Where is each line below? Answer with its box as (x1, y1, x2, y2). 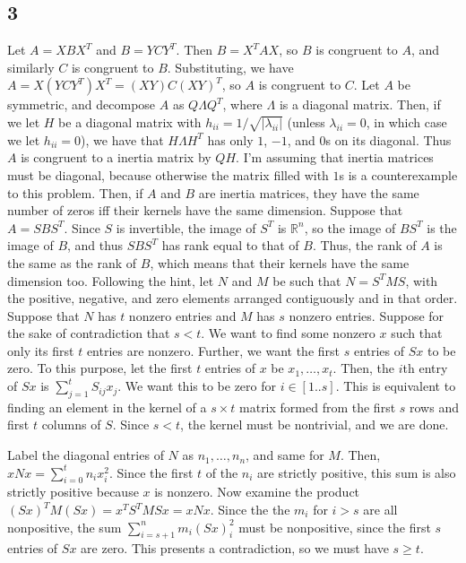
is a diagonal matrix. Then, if (279, 95, 441, 114)
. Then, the (332, 359, 395, 377)
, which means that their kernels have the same (150, 253, 410, 272)
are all (363, 500, 398, 519)
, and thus (67, 236, 123, 255)
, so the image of (304, 218, 396, 237)
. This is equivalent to (335, 377, 456, 395)
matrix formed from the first (239, 397, 396, 416)
